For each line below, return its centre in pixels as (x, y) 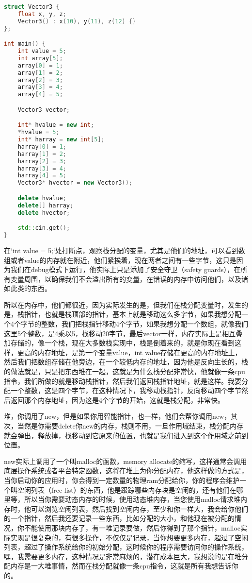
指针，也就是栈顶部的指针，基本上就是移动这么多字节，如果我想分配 (133, 314)
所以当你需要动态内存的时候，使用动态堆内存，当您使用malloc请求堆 (132, 499)
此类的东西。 (31, 288)
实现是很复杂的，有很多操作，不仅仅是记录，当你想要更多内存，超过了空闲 (129, 537)
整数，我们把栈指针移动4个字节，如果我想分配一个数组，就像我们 (144, 324)
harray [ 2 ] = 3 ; (42, 161)
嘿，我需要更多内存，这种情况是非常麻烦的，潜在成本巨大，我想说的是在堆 (123, 556)
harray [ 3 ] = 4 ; (42, 168)
